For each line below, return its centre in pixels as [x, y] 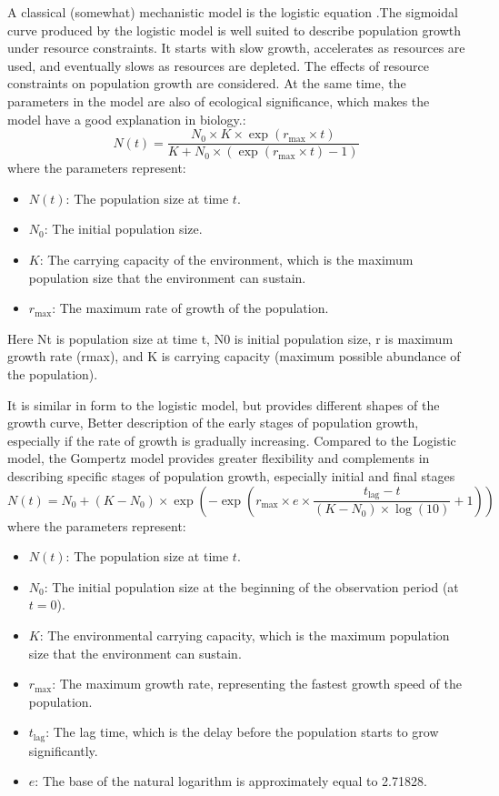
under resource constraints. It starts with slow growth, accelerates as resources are [236, 48]
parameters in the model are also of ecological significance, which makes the [219, 101]
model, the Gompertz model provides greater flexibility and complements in [219, 458]
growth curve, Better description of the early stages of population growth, [213, 423]
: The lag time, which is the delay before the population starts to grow [242, 732]
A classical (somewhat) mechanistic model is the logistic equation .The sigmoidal [233, 12]
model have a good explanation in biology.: [127, 119]
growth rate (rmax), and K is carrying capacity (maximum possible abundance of [234, 356]
